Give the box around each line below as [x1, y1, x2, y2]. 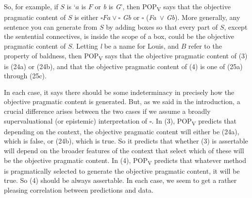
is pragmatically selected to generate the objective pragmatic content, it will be [4, 165, 240, 176]
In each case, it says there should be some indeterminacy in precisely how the [4, 87, 235, 97]
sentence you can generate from [4, 21, 98, 32]
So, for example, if [4, 1, 58, 11]
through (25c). [4, 71, 47, 81]
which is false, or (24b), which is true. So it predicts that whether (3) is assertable [4, 136, 248, 146]
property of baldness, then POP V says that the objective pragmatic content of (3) [4, 50, 248, 62]
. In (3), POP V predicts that [151, 115, 236, 127]
